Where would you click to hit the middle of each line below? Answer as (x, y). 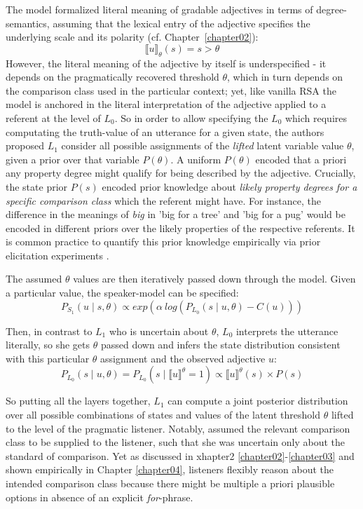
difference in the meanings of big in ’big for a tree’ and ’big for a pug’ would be (176, 214)
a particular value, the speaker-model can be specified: (122, 293)
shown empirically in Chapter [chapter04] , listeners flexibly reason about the (170, 469)
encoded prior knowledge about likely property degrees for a (230, 186)
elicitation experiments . (57, 255)
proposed (25, 145)
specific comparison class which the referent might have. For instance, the (163, 200)
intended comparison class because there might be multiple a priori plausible (170, 483)
